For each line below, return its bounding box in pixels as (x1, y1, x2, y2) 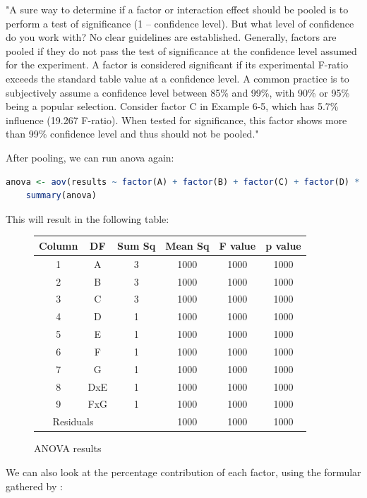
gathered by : (6, 478, 63, 493)
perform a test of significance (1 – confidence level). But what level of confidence (6, 16, 354, 30)
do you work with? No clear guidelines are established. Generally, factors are (6, 30, 337, 44)
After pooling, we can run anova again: (6, 150, 174, 164)
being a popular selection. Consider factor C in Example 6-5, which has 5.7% (6, 99, 339, 114)
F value (219, 238, 256, 253)
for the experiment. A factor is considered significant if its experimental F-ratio (6, 57, 349, 72)
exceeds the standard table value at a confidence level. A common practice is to (6, 71, 349, 85)
